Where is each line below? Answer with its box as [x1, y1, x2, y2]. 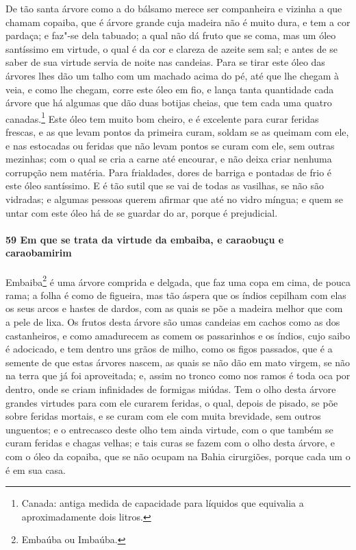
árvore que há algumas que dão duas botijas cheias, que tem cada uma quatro [5, 95, 332, 110]
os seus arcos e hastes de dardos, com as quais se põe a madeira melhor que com [5, 301, 343, 315]
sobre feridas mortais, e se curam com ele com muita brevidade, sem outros [5, 409, 321, 423]
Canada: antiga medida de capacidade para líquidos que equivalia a [21, 496, 304, 510]
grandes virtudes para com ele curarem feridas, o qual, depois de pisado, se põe [5, 395, 338, 409]
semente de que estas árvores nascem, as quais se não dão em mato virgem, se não [5, 355, 351, 369]
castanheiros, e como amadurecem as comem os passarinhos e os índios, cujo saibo [5, 328, 351, 342]
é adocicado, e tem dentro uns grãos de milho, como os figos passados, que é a [5, 342, 333, 356]
